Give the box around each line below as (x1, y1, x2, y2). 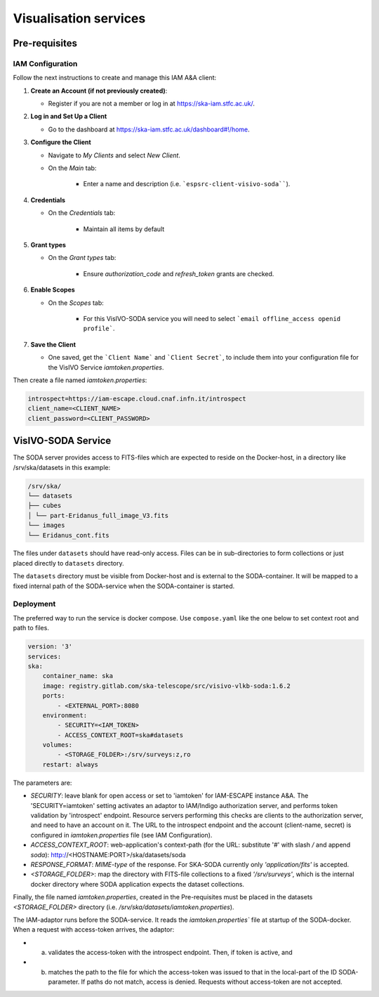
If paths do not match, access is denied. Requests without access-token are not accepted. (81, 977, 343, 986)
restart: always (42, 760, 98, 769)
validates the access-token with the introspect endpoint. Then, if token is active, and (48, 949, 293, 957)
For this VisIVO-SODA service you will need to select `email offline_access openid (83, 314, 341, 322)
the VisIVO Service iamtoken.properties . (48, 363, 164, 372)
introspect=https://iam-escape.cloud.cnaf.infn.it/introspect (27, 394, 246, 403)
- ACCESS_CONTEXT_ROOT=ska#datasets (57, 731, 184, 739)
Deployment (13, 599, 56, 609)
